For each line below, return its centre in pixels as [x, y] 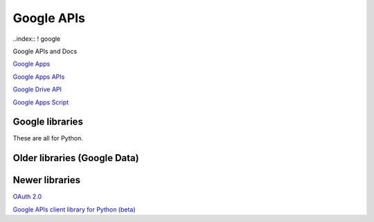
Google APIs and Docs [45, 51]
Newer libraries [47, 180]
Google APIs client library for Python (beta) [74, 209]
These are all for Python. [48, 138]
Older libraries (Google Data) [76, 158]
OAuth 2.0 [27, 196]
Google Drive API [37, 89]
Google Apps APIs [39, 77]
